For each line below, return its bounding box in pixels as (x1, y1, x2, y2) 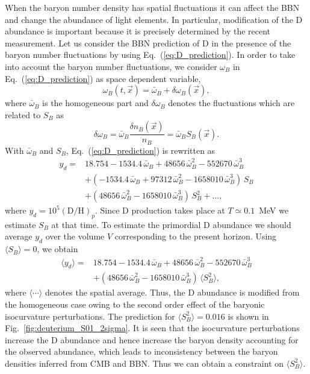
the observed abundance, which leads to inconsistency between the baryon (5, 345, 278, 358)
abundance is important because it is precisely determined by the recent (5, 25, 271, 37)
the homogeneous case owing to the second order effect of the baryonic (5, 297, 265, 310)
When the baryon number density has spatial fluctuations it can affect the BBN (5, 1, 300, 13)
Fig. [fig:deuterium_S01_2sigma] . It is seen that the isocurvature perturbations (5, 322, 300, 334)
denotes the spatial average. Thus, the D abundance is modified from (45, 286, 300, 299)
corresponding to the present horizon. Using (114, 230, 277, 242)
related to (5, 108, 41, 121)
